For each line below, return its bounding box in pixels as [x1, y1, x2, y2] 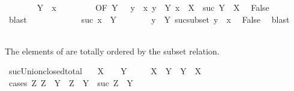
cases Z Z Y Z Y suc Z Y [8, 76, 133, 89]
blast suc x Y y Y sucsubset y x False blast [8, 13, 290, 25]
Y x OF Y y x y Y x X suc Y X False [37, 1, 269, 13]
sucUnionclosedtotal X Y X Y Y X [8, 65, 202, 77]
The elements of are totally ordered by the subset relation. [5, 44, 220, 57]
